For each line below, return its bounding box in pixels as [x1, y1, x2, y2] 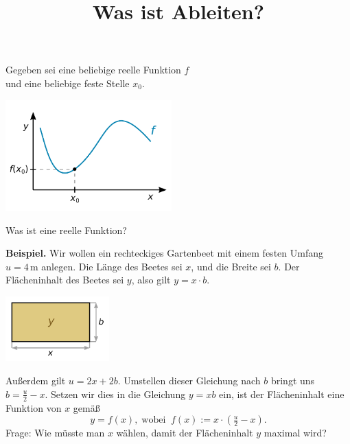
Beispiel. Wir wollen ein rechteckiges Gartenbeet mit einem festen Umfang [5, 246, 323, 260]
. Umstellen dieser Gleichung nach [117, 373, 261, 388]
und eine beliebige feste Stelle [5, 75, 130, 90]
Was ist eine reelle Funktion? [5, 222, 127, 237]
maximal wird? [264, 425, 327, 440]
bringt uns [270, 373, 315, 388]
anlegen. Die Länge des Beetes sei [41, 259, 183, 273]
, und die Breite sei [191, 259, 271, 273]
